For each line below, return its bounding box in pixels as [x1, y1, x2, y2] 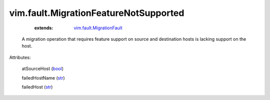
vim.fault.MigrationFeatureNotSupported [9, 7, 184, 18]
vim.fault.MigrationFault [73, 25, 122, 31]
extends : [34, 25, 53, 31]
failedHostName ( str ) [21, 75, 65, 81]
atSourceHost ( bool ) [21, 66, 63, 72]
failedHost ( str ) [21, 84, 53, 90]
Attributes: [9, 54, 31, 60]
